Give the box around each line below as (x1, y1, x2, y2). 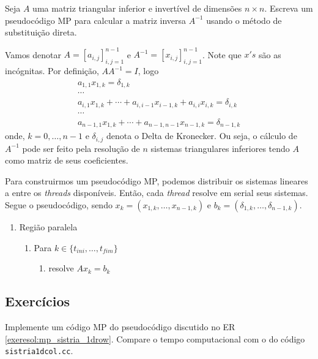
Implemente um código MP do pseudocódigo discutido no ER (5, 320, 235, 333)
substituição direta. (5, 26, 77, 39)
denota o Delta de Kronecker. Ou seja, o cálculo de (106, 129, 297, 142)
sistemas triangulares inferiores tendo (150, 142, 290, 154)
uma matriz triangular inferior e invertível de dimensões (32, 2, 242, 14)
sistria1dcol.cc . (5, 344, 73, 357)
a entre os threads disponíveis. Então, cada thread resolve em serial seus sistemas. (5, 186, 308, 199)
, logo (138, 64, 159, 77)
